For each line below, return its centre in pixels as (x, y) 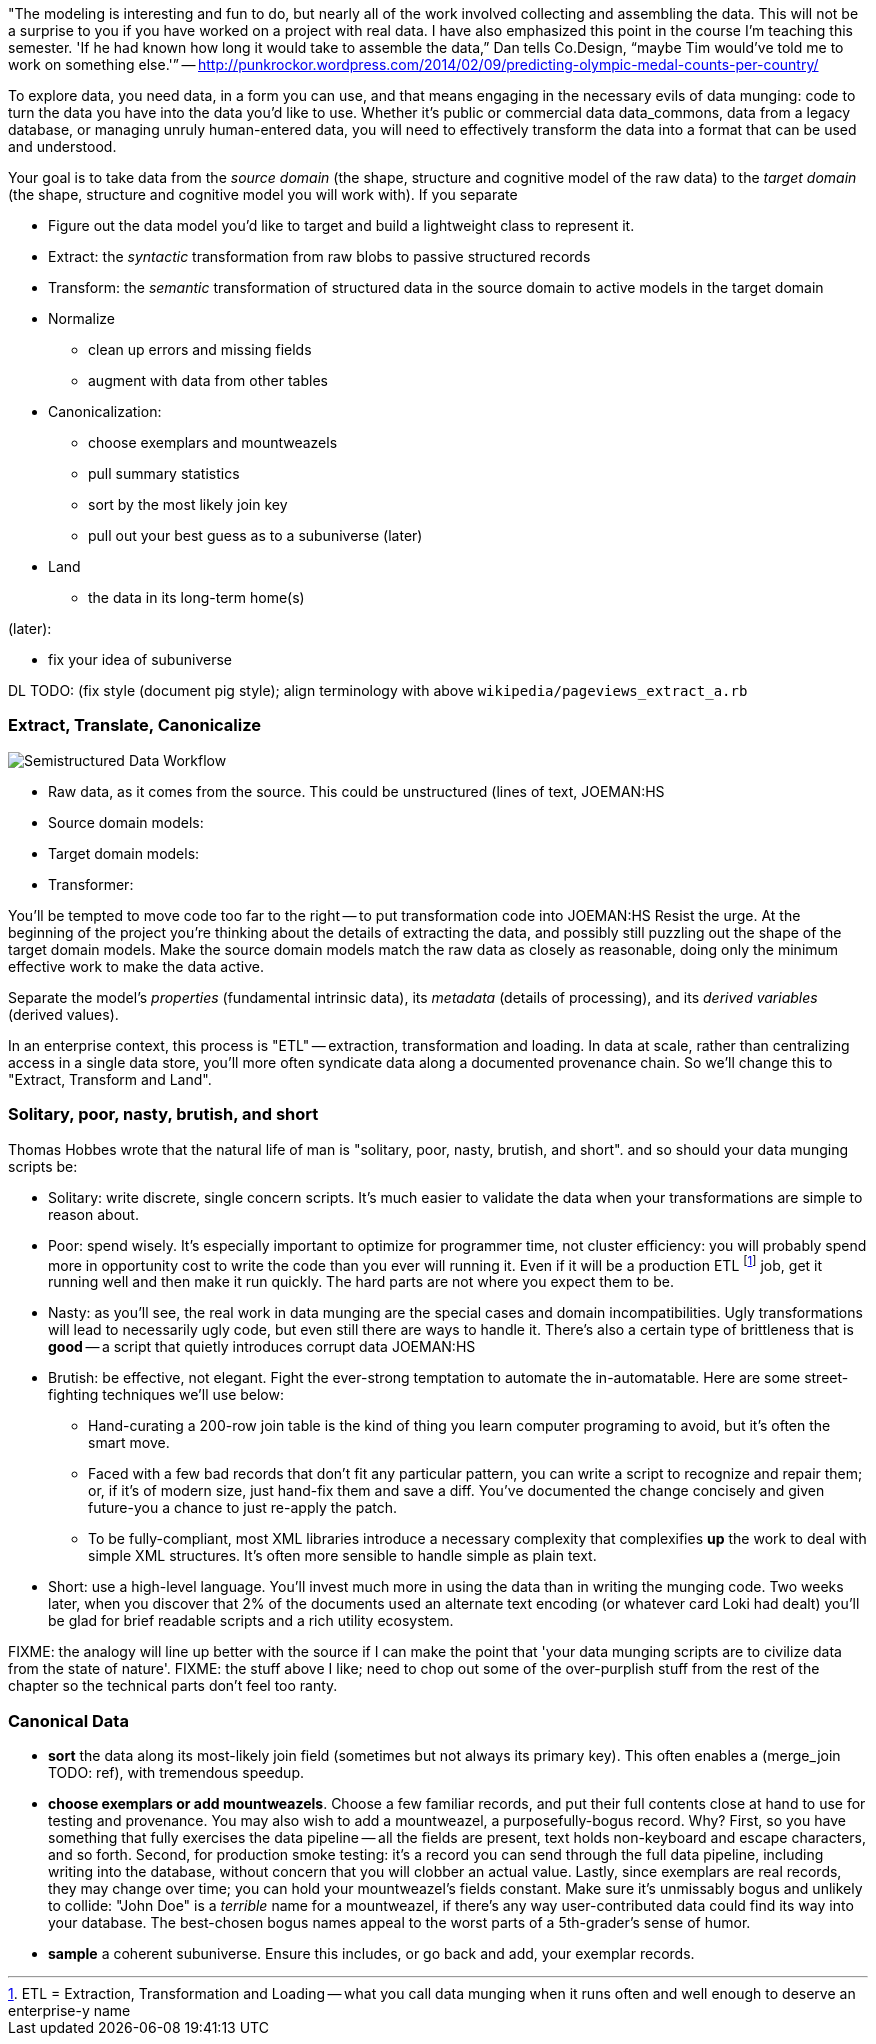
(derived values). (63, 1014)
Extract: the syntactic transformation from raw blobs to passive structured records (319, 256)
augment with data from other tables (208, 380)
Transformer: (91, 884)
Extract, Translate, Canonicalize (135, 725)
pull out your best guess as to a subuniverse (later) (255, 535)
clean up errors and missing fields (200, 349)
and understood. (62, 146)
